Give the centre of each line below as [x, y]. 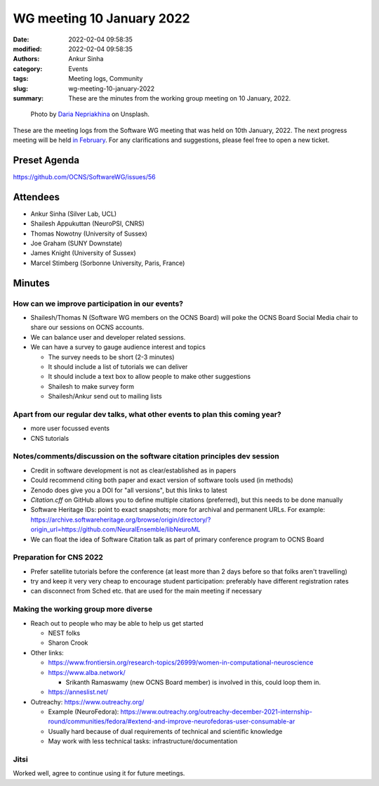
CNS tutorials [50, 438]
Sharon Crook [68, 643]
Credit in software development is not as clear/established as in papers [133, 470]
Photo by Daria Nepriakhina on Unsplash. [90, 114]
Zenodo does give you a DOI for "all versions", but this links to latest [129, 490]
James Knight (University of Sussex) [83, 253]
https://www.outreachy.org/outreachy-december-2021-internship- [216, 712]
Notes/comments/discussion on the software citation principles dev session [146, 456]
